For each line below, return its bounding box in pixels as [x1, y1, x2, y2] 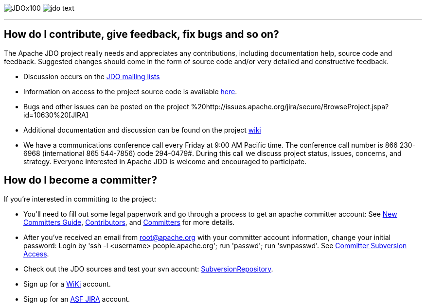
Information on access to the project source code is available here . [23, 87, 237, 96]
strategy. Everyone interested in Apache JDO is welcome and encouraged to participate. [23, 157, 307, 166]
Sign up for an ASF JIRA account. [23, 294, 130, 303]
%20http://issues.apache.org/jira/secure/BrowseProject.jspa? [191, 102, 389, 111]
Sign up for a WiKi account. [23, 279, 111, 288]
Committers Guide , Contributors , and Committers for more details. [23, 218, 235, 226]
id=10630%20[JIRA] [23, 110, 89, 119]
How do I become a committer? [4, 174, 157, 187]
